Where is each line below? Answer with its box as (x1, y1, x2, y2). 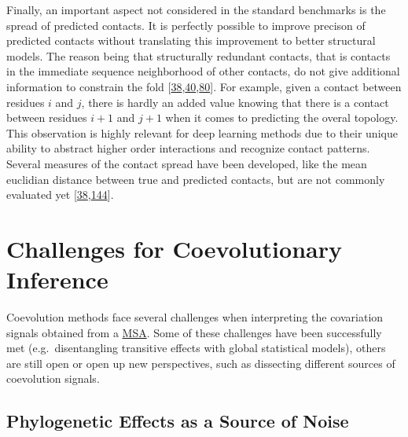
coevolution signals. (6, 370, 100, 387)
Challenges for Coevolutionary (6, 232, 342, 264)
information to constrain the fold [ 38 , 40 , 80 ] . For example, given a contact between (6, 78, 402, 94)
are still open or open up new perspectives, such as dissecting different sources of (6, 354, 395, 371)
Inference (6, 263, 108, 296)
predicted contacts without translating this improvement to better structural (6, 32, 376, 49)
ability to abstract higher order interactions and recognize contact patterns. (6, 140, 370, 156)
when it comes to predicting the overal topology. (165, 109, 399, 126)
